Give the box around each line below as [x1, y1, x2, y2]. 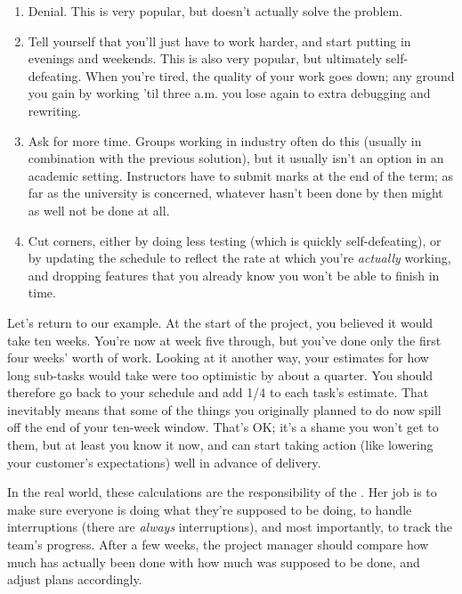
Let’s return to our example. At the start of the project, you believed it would [7, 313, 434, 331]
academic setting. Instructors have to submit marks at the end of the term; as [28, 166, 454, 184]
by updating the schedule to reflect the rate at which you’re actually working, [28, 248, 451, 267]
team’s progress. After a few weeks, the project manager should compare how [7, 535, 429, 554]
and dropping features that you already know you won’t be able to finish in [28, 265, 440, 284]
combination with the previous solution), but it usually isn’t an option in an [28, 149, 444, 167]
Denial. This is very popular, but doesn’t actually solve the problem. [28, 2, 403, 20]
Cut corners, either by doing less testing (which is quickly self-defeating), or [28, 231, 442, 249]
